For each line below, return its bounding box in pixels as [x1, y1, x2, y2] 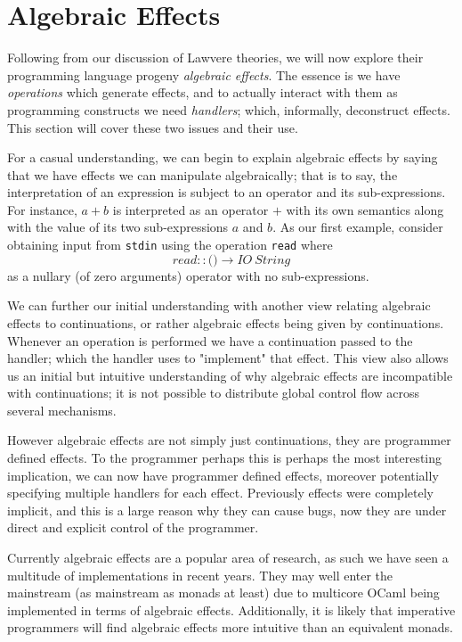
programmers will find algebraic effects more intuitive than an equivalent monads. [7, 618, 453, 637]
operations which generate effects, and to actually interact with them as [7, 83, 398, 102]
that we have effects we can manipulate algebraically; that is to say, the [7, 165, 398, 184]
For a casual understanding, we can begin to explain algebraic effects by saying [7, 148, 438, 167]
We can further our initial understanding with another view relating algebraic [7, 296, 431, 315]
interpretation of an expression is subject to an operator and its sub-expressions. [7, 183, 446, 202]
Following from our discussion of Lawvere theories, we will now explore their [7, 48, 424, 67]
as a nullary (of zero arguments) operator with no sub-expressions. [7, 266, 369, 284]
